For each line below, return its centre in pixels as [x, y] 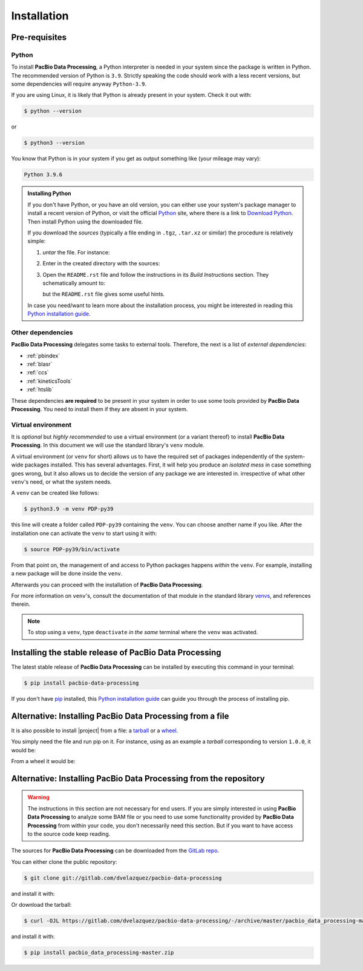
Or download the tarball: [41, 905]
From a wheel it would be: [43, 761]
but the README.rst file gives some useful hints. [104, 294]
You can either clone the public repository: [64, 862]
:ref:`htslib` [40, 389]
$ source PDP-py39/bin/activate [72, 549]
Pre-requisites [39, 37]
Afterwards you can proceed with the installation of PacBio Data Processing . [107, 585]
